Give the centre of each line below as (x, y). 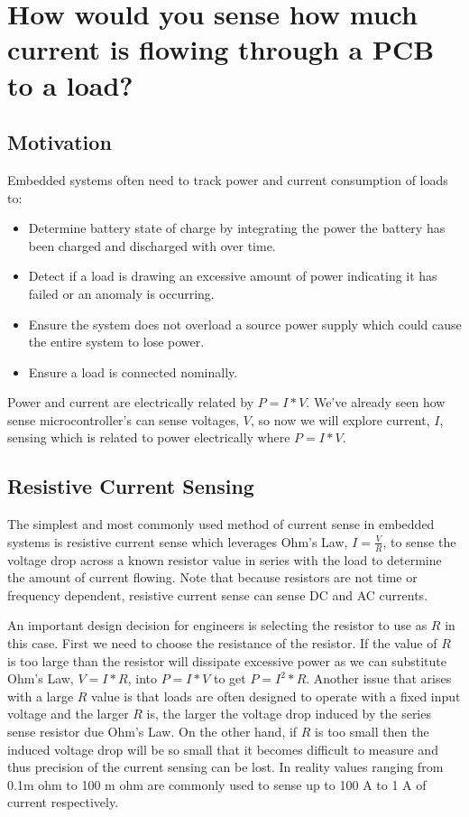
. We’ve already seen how (376, 402)
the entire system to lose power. (116, 342)
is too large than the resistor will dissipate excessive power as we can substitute (227, 660)
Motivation (60, 142)
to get (230, 678)
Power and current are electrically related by (131, 402)
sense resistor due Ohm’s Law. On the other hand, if (152, 732)
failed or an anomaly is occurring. (121, 293)
